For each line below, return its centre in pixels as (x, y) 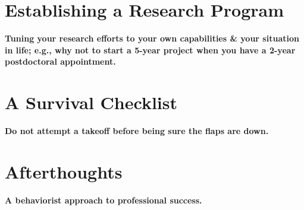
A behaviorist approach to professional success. (104, 200)
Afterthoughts (64, 171)
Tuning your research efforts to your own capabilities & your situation (152, 38)
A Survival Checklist (91, 102)
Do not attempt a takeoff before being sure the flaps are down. (137, 131)
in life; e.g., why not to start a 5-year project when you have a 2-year (150, 50)
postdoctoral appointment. (60, 61)
